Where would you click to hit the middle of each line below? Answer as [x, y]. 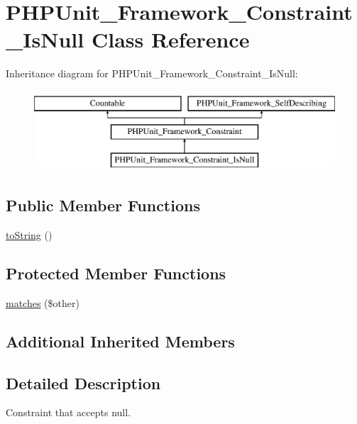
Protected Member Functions [116, 273]
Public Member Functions [103, 205]
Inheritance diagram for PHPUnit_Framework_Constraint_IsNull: [152, 73]
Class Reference [170, 39]
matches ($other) [43, 302]
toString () [29, 235]
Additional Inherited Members [120, 341]
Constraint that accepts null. [68, 412]
